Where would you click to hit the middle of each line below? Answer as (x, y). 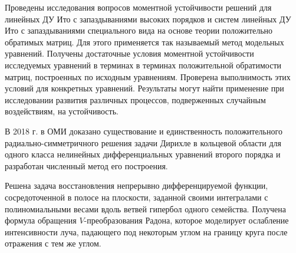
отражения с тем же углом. (53, 243)
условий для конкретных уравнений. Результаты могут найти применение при (144, 88)
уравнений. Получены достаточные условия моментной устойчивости (129, 53)
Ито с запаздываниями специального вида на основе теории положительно (139, 30)
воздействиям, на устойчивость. (62, 111)
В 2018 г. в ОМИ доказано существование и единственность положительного (144, 131)
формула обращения (41, 220)
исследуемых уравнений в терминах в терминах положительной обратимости (143, 65)
